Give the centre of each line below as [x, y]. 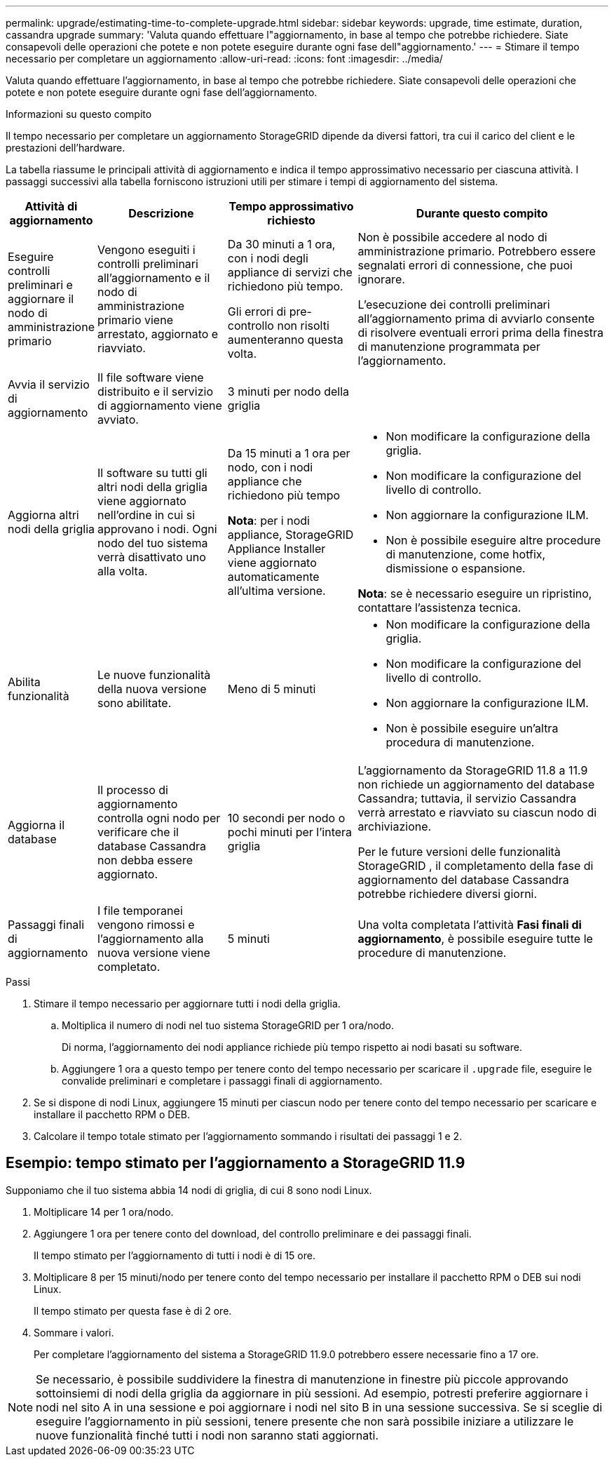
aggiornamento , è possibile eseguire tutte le [475, 939]
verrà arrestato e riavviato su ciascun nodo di [477, 812]
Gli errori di [257, 311]
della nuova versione [152, 689]
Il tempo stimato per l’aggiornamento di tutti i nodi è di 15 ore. [175, 1255]
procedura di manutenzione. [460, 742]
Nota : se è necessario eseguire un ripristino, [475, 593]
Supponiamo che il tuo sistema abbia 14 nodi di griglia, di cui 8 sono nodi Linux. [189, 1190]
